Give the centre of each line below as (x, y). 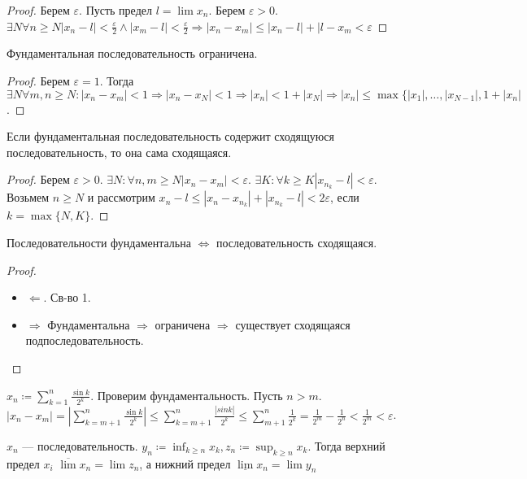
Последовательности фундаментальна (99, 242)
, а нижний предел (185, 463)
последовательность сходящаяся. (297, 242)
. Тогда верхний (346, 445)
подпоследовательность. (85, 340)
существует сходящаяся (293, 324)
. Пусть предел (115, 10)
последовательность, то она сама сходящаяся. (119, 152)
